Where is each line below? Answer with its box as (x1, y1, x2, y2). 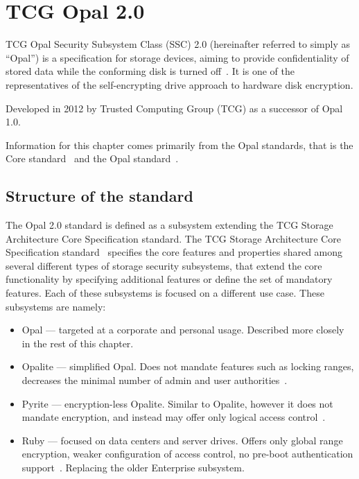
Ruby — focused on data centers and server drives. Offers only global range (21, 433, 343, 447)
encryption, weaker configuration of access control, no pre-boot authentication (21, 446, 353, 461)
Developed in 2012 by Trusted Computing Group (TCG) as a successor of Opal (6, 101, 343, 115)
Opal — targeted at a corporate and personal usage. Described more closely (21, 322, 344, 337)
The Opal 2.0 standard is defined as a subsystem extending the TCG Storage (6, 218, 333, 232)
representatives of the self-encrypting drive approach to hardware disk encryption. (6, 77, 353, 92)
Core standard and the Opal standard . (6, 151, 179, 166)
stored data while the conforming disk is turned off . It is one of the (6, 64, 295, 78)
